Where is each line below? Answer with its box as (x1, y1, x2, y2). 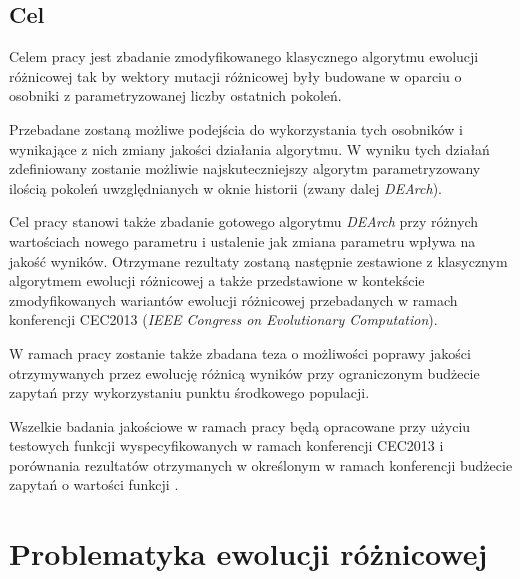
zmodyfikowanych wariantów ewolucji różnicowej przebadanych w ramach (9, 289, 458, 310)
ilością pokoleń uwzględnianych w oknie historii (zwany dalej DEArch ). (9, 177, 442, 198)
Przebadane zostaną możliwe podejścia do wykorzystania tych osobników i (9, 118, 464, 139)
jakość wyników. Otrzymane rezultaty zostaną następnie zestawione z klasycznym (9, 250, 508, 271)
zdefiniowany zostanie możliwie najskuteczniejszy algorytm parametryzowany (9, 158, 481, 179)
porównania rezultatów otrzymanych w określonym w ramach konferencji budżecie (9, 454, 513, 475)
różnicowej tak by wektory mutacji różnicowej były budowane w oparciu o (9, 65, 462, 86)
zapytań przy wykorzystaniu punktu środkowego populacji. (9, 382, 370, 403)
